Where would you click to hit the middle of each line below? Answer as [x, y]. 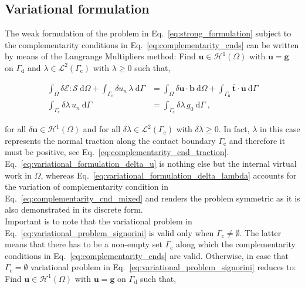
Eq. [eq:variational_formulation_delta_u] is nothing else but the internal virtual [151, 164]
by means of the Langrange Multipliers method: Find [100, 56]
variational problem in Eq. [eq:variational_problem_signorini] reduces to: [163, 267]
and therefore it [257, 140]
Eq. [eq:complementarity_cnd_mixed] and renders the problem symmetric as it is [152, 198]
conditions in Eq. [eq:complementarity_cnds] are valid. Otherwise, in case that [147, 255]
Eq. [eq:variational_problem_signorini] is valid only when [109, 232]
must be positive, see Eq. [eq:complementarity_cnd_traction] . [117, 152]
